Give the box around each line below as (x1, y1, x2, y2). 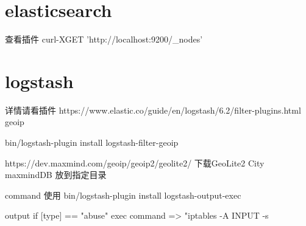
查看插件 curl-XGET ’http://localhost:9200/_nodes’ (5, 33, 203, 46)
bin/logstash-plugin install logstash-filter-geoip (5, 136, 179, 149)
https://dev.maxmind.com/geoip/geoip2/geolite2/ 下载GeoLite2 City (5, 156, 265, 169)
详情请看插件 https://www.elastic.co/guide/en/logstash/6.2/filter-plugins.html (5, 103, 301, 116)
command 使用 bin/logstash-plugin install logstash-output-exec (5, 188, 241, 201)
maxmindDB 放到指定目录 (5, 168, 107, 181)
